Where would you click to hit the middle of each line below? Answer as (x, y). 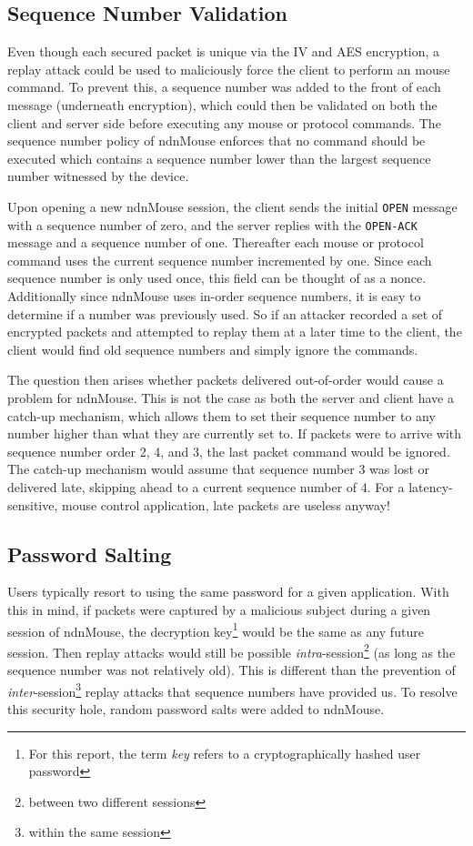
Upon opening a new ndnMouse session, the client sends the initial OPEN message (232, 206)
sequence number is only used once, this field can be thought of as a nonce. (217, 278)
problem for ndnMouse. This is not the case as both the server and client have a (231, 398)
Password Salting (90, 554)
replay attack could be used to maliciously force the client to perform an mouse (229, 69)
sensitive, (33, 504)
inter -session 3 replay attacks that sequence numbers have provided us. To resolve (232, 690)
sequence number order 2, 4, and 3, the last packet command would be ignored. (229, 451)
